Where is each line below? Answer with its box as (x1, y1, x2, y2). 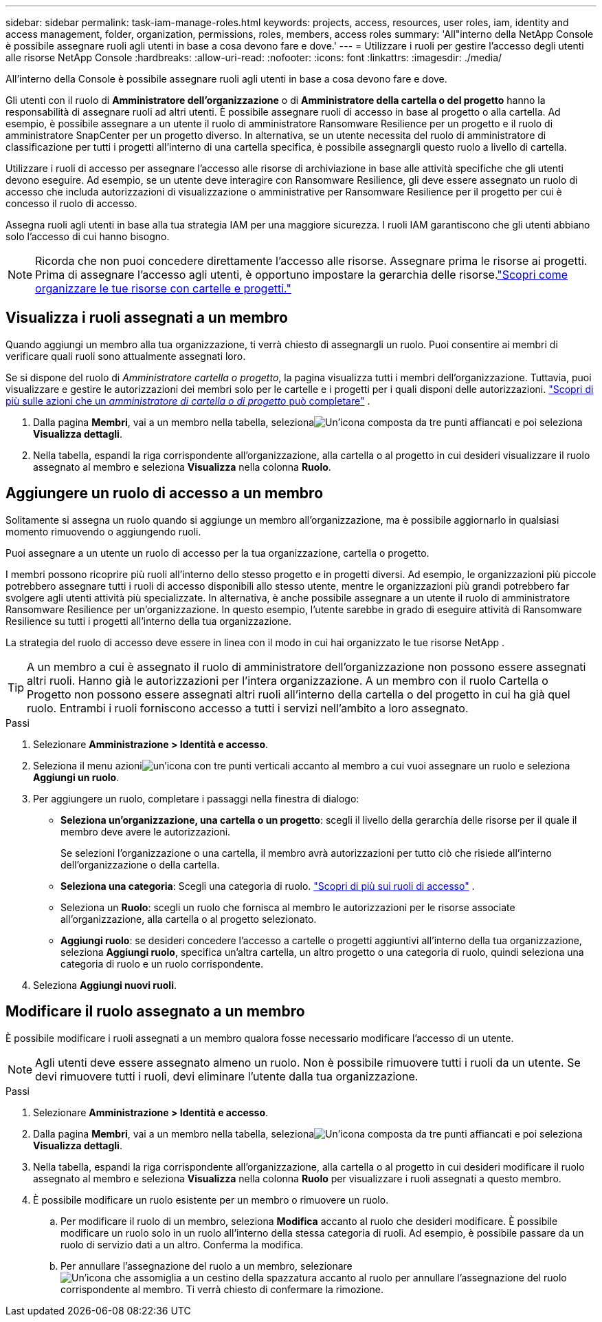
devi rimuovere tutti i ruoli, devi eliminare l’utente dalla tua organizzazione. (35, 1069, 419, 1083)
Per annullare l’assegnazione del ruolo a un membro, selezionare (60, 1259, 353, 1272)
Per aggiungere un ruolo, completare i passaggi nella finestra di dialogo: (33, 792, 359, 804)
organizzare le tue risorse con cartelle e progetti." (35, 281, 291, 295)
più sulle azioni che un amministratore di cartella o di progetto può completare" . (5, 394, 370, 407)
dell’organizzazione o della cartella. (60, 858, 220, 871)
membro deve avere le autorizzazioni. (60, 825, 231, 838)
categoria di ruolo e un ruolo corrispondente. (60, 957, 263, 970)
